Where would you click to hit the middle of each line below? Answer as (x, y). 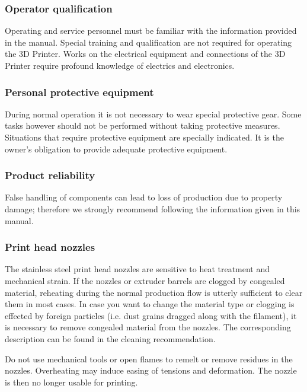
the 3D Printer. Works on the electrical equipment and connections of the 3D (145, 54)
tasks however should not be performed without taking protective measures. (143, 125)
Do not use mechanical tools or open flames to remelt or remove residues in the (149, 358)
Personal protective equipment (79, 92)
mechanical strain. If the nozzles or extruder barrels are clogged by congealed (145, 281)
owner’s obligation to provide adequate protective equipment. (116, 149)
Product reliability (50, 175)
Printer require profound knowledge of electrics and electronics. (120, 65)
